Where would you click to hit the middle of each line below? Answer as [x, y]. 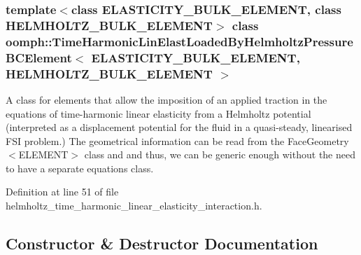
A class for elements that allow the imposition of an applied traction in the [167, 99]
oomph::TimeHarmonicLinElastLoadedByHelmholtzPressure [179, 41]
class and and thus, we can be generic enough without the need [220, 154]
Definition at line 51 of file [62, 192]
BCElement [39, 57]
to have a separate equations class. [80, 168]
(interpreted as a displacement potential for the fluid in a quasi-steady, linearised [179, 127]
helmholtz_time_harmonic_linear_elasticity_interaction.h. [134, 206]
